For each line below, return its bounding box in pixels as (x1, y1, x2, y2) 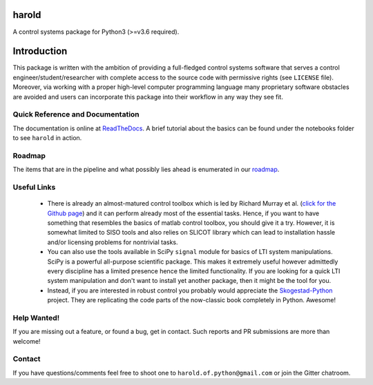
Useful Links (12, 183, 56, 192)
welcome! (12, 337, 41, 345)
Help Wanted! (12, 313, 60, 322)
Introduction (12, 46, 68, 57)
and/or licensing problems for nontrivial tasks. (47, 238, 179, 246)
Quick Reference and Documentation (12, 110, 140, 119)
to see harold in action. (12, 134, 82, 142)
